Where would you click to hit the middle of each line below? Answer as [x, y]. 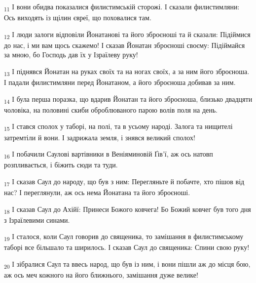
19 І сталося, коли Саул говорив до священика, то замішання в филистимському [124, 237]
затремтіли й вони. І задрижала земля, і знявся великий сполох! [100, 137]
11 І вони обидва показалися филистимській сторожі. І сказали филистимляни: [122, 7]
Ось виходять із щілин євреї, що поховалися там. [78, 18]
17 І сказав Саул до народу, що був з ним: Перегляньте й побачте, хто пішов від [124, 182]
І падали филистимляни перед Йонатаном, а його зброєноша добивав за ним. [120, 82]
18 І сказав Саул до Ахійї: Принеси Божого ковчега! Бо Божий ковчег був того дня [128, 209]
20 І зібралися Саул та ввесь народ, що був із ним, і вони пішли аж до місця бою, [127, 264]
